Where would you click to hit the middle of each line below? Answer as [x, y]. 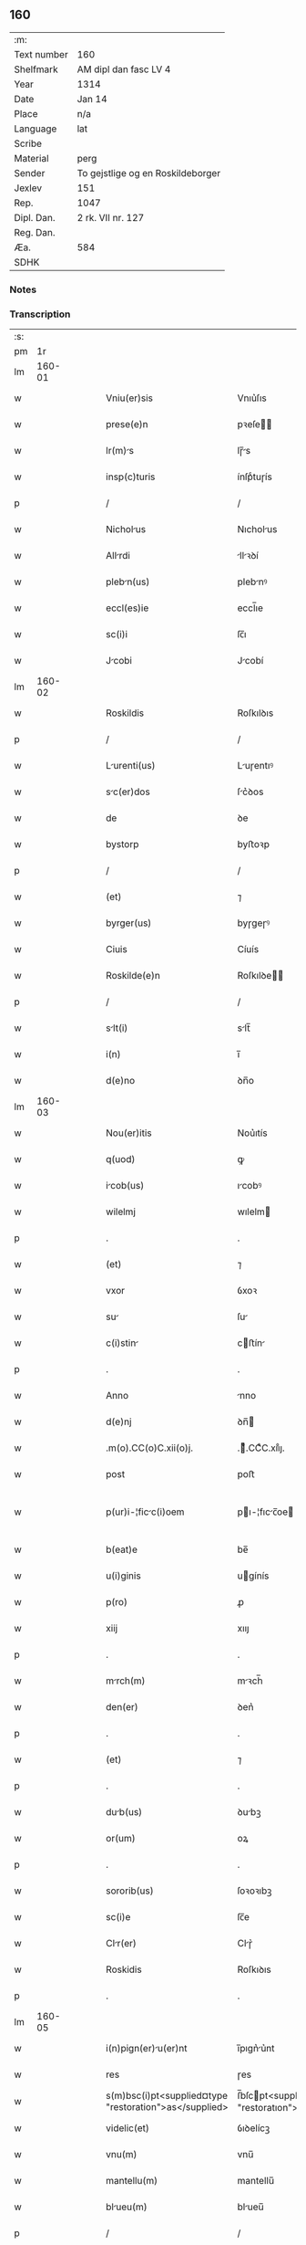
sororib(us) [130, 1891]
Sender [30, 173]
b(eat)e [122, 1549]
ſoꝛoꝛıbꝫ [255, 1891]
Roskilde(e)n [133, 976]
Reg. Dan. [35, 232]
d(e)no [120, 1081]
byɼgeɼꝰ [254, 923]
